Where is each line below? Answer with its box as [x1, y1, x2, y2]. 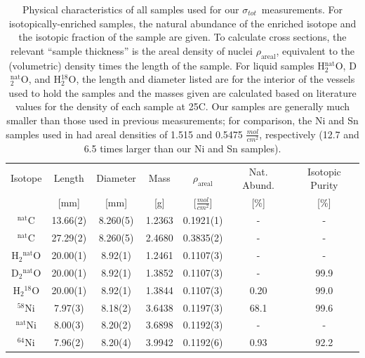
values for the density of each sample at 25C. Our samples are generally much [15, 99, 350, 114]
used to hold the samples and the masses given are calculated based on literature [8, 85, 357, 100]
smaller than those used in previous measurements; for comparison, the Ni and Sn [6, 112, 359, 127]
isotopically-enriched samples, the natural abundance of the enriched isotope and [8, 15, 357, 30]
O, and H [20, 72, 61, 86]
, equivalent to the [276, 43, 354, 58]
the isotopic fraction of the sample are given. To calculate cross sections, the [18, 29, 347, 44]
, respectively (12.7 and [259, 126, 359, 141]
